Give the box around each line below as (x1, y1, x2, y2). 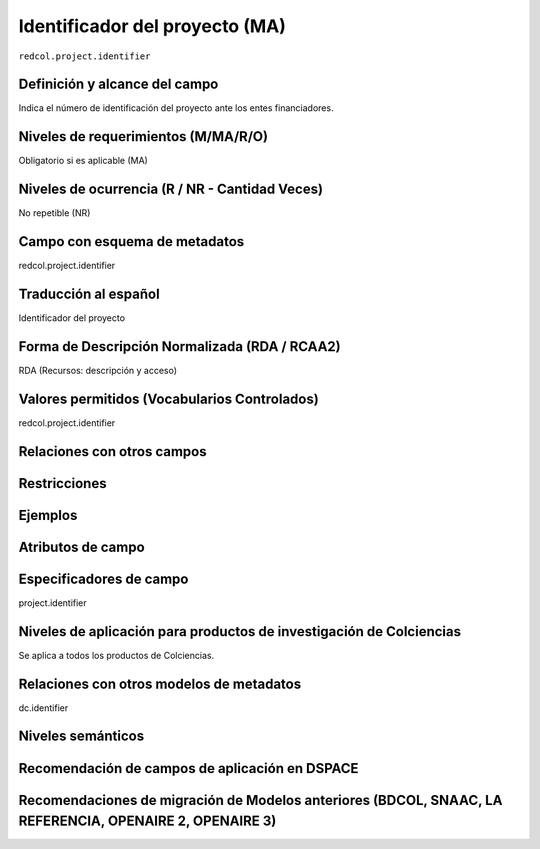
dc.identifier (18, 701, 69, 714)
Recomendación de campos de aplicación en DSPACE (18, 760, 359, 777)
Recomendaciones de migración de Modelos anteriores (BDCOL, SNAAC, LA (18, 791, 503, 809)
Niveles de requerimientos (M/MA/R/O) (18, 128, 269, 145)
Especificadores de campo (18, 570, 189, 587)
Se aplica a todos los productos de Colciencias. (18, 649, 215, 661)
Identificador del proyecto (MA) (18, 15, 287, 37)
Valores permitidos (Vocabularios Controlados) (18, 390, 319, 407)
